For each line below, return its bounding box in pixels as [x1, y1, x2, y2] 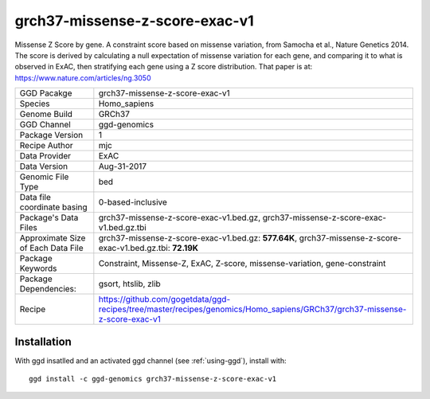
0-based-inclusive [98, 197, 167, 208]
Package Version [19, 130, 84, 141]
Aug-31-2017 [98, 161, 147, 172]
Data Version [19, 161, 68, 172]
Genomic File [19, 171, 69, 182]
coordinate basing [19, 201, 88, 213]
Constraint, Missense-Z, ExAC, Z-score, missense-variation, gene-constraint [98, 258, 386, 269]
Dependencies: [19, 284, 77, 295]
